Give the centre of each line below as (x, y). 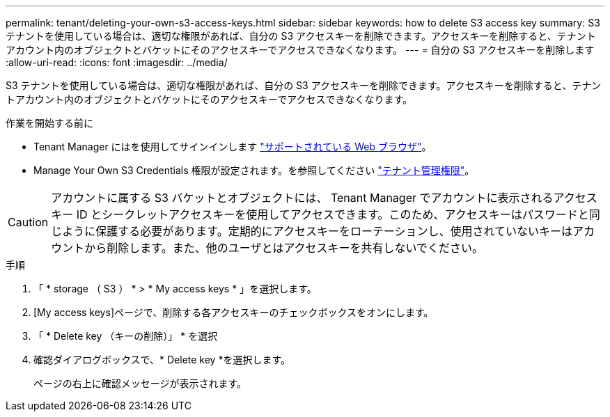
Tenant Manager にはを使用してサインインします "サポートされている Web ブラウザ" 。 (233, 147)
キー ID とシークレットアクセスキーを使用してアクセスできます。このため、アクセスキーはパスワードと (320, 214)
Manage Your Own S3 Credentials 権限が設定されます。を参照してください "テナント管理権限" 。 (254, 170)
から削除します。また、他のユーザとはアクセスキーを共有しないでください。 (284, 248)
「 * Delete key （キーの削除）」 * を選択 (126, 336)
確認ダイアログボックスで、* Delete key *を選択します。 (162, 360)
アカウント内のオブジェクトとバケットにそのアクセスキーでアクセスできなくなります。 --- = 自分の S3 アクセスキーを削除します (300, 50)
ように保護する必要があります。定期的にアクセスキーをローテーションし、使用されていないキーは (318, 231)
